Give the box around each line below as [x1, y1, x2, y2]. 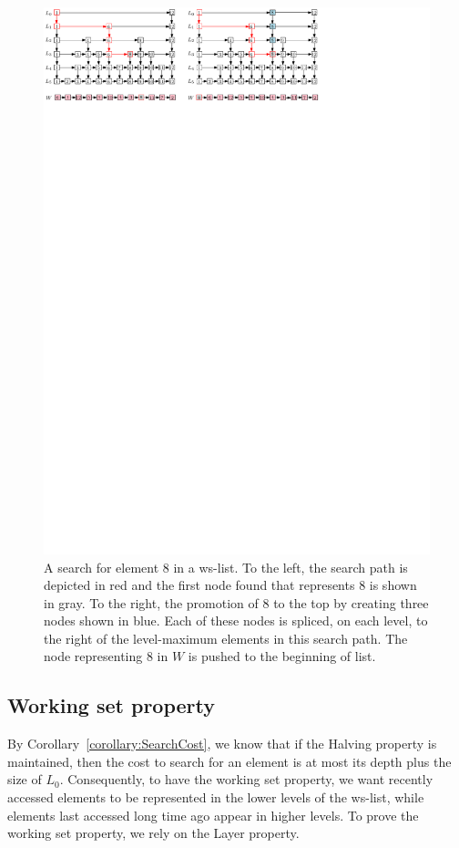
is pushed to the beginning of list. [188, 646, 376, 666]
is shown [369, 575, 417, 595]
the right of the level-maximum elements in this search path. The [44, 628, 408, 647]
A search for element [44, 557, 159, 576]
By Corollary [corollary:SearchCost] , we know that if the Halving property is [7, 734, 437, 753]
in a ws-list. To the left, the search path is [173, 557, 408, 576]
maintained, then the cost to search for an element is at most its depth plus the [7, 751, 452, 770]
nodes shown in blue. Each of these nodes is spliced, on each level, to [44, 611, 428, 630]
